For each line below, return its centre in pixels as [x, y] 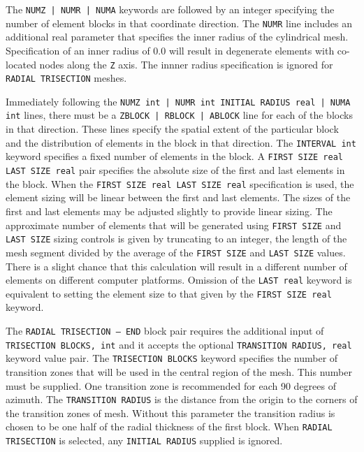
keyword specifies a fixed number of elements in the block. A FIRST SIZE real [174, 156]
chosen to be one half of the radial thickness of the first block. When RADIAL [169, 427]
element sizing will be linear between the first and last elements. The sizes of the [178, 197]
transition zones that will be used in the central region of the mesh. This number [179, 371]
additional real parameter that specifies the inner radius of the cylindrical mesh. [177, 37]
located [21, 64]
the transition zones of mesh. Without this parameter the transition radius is [170, 413]
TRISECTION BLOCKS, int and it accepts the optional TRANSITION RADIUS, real [179, 344]
